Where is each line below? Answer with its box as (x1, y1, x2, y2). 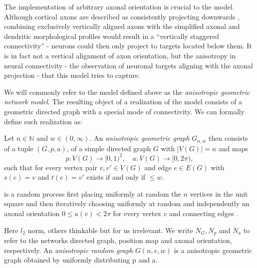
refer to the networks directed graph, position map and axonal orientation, (4, 235, 232, 246)
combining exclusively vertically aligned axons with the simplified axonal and (4, 21, 240, 31)
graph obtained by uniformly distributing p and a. (4, 255, 158, 265)
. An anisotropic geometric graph (89, 133, 190, 143)
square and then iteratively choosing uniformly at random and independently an (4, 198, 250, 209)
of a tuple (4, 143, 33, 153)
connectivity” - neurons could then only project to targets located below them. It (4, 40, 252, 51)
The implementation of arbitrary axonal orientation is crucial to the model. (4, 1, 235, 11)
